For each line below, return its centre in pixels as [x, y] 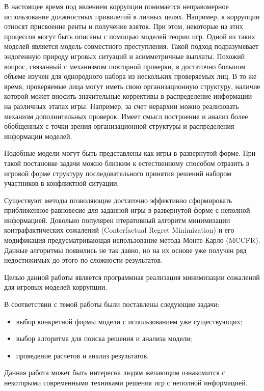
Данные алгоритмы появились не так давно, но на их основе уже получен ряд [125, 250]
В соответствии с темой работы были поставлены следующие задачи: [112, 304]
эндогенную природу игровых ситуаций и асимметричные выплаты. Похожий [125, 56]
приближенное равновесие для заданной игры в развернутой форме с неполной [127, 210]
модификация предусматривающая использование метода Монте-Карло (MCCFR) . [132, 240]
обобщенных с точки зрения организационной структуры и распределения [119, 126]
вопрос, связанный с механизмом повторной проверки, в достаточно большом [125, 66]
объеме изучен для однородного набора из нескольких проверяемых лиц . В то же [130, 76]
